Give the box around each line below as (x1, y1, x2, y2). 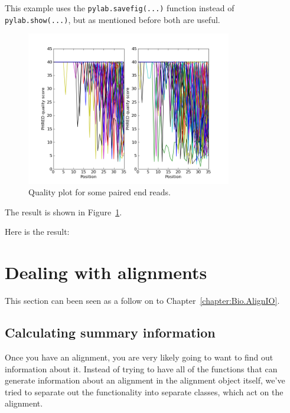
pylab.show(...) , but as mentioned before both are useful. (5, 13, 220, 25)
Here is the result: (5, 225, 70, 238)
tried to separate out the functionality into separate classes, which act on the (5, 385, 284, 398)
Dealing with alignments (5, 260, 207, 284)
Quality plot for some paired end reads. (28, 186, 171, 198)
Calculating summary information (5, 323, 216, 342)
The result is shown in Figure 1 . (5, 205, 122, 218)
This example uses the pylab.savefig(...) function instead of (5, 2, 234, 14)
